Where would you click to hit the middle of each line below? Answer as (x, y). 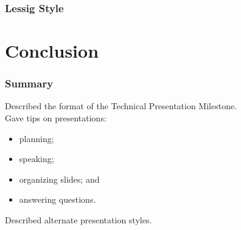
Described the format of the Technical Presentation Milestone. (121, 106)
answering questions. (58, 199)
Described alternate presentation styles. (79, 220)
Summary (29, 83)
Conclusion (52, 51)
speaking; (37, 159)
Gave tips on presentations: (56, 118)
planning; (37, 138)
